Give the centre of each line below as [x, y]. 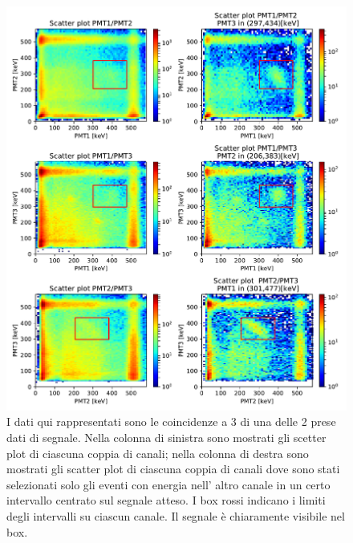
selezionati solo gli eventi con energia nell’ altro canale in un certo [168, 484]
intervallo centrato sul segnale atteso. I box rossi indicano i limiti [166, 500]
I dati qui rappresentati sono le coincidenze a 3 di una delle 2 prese [171, 421]
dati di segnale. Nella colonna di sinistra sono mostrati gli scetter [166, 437]
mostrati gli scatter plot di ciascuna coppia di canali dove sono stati [173, 469]
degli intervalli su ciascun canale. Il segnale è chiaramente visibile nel [176, 515]
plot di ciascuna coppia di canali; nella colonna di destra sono [158, 453]
